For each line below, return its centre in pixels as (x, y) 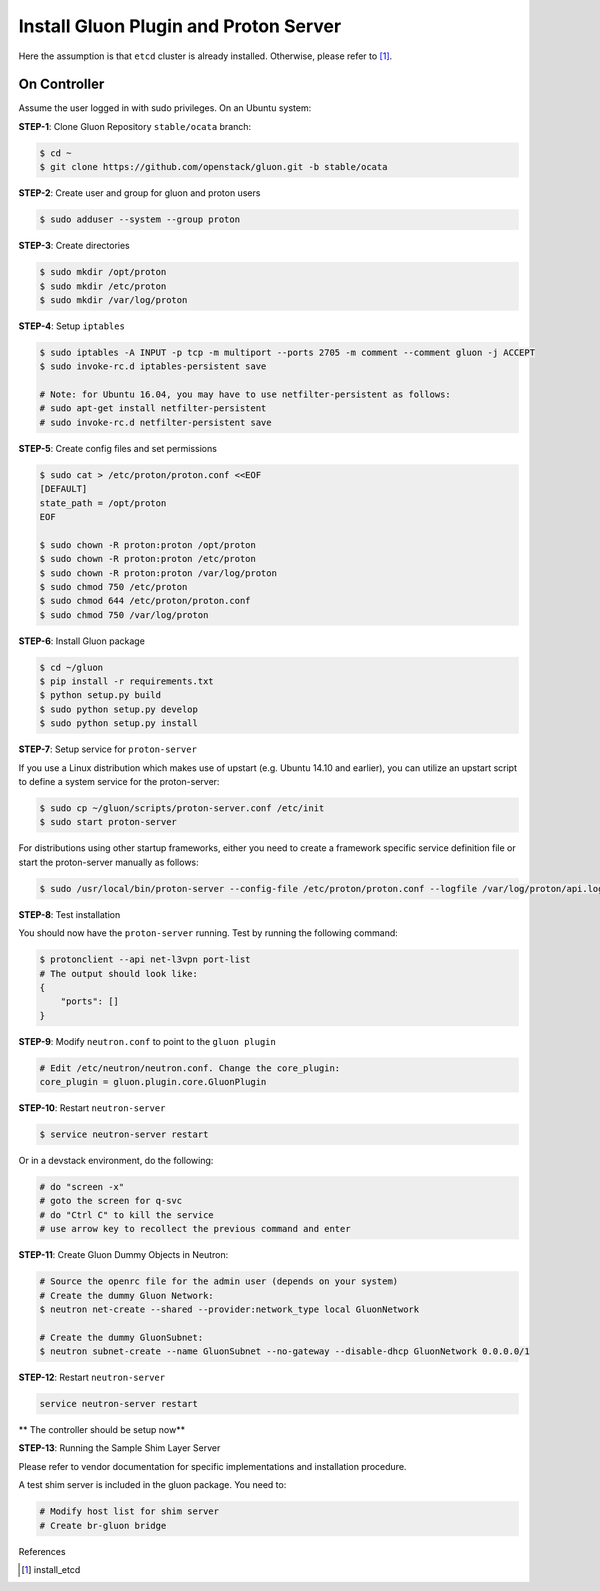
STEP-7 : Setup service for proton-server (107, 749)
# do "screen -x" (82, 1186)
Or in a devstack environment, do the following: (116, 1160)
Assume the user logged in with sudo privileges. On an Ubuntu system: (165, 108)
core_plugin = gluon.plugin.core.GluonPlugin (153, 1082)
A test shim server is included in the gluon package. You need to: (152, 1485)
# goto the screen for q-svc (111, 1201)
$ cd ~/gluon (71, 667)
